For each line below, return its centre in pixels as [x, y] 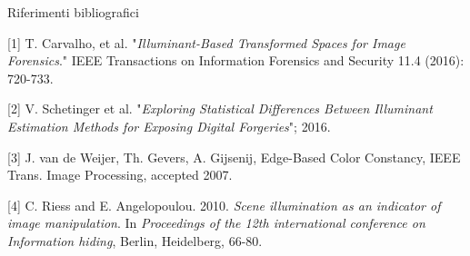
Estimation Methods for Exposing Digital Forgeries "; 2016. [169, 126]
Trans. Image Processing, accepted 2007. [120, 175]
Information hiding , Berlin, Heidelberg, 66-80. [135, 240]
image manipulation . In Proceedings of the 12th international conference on [216, 223]
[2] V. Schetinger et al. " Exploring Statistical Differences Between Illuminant [220, 108]
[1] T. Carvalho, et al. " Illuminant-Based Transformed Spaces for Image [206, 42]
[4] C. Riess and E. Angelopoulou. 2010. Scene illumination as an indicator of [224, 205]
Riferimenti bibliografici [73, 12]
